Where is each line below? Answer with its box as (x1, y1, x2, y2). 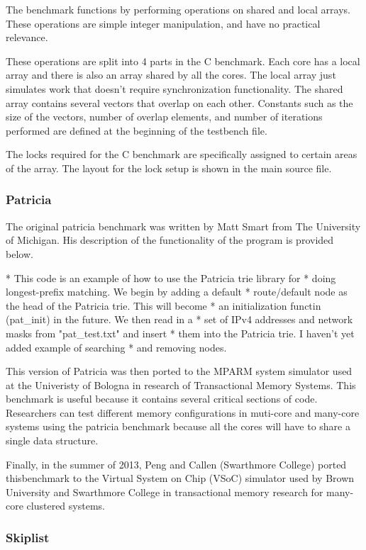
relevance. (6, 30, 48, 45)
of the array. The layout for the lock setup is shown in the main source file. (6, 160, 332, 175)
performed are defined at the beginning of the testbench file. (6, 123, 267, 137)
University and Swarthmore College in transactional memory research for (6, 484, 323, 499)
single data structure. (6, 433, 99, 448)
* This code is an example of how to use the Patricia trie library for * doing (6, 270, 336, 285)
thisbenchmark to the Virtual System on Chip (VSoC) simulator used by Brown (6, 471, 355, 486)
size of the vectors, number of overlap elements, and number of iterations (6, 109, 323, 124)
